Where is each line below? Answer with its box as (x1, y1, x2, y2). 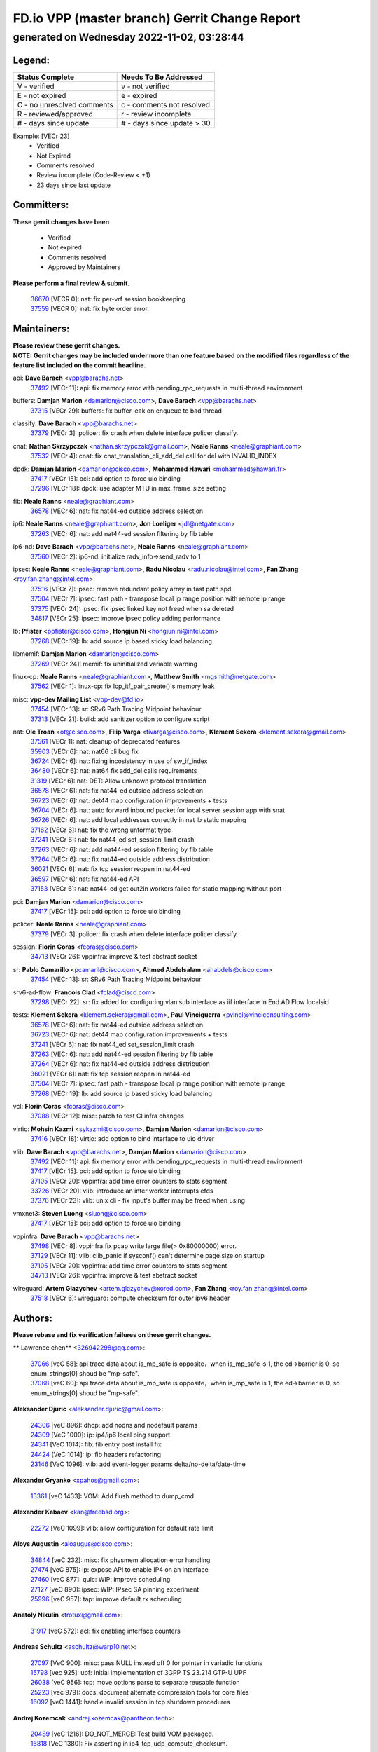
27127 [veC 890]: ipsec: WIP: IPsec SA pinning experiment (30, 1585, 199, 1594)
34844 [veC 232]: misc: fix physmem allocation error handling (30, 1556, 211, 1564)
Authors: (13, 1312, 52, 1324)
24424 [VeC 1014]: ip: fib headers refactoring (30, 1450, 161, 1458)
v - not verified (121, 81, 171, 91)
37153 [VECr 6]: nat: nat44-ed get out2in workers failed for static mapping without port (30, 884, 282, 893)
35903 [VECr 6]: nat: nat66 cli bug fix (30, 747, 139, 755)
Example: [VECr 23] (13, 132, 70, 140)
